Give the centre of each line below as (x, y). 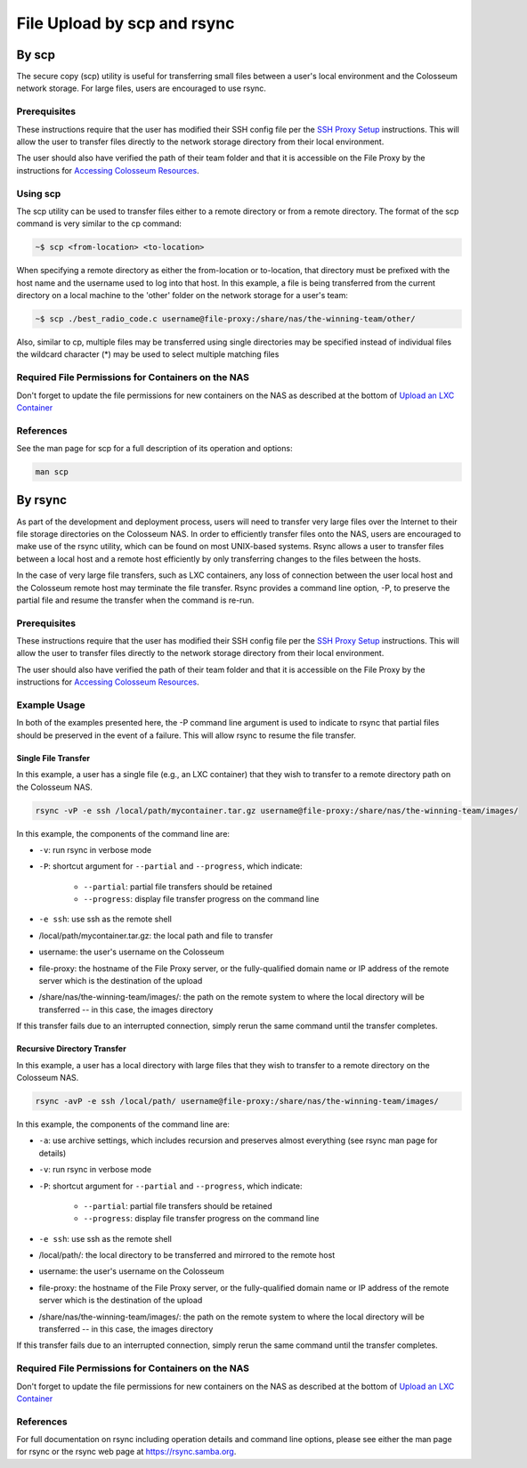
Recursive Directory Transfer (71, 1049)
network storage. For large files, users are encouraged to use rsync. (142, 88)
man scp (52, 472)
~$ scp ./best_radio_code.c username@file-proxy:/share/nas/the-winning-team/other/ (225, 319)
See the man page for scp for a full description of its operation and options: (154, 449)
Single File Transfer (53, 758)
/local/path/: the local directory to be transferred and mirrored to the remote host (187, 1255)
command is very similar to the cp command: (99, 223)
